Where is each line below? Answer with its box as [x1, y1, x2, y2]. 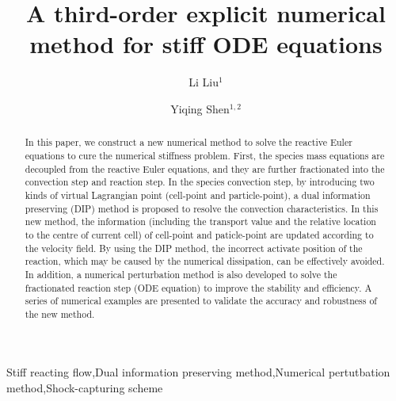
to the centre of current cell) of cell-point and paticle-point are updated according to [25, 227, 374, 241]
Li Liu [188, 74, 219, 90]
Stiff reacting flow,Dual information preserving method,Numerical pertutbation [6, 364, 390, 380]
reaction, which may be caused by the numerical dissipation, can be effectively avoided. [25, 254, 385, 268]
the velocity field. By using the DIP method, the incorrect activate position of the [25, 241, 363, 254]
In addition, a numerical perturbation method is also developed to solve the [25, 267, 337, 281]
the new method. [25, 307, 95, 320]
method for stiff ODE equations [29, 28, 383, 60]
